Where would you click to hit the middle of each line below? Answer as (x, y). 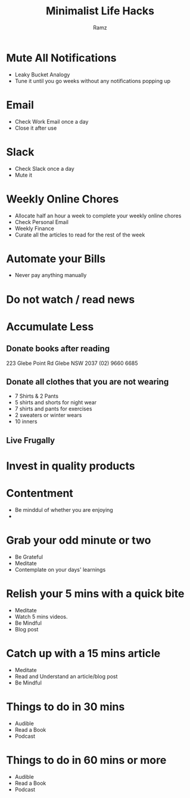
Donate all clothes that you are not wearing (88, 382)
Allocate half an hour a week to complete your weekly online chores (98, 216)
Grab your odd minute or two (79, 540)
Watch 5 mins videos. (41, 616)
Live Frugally (31, 440)
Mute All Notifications (61, 58)
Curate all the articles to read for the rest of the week (80, 235)
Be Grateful (29, 557)
